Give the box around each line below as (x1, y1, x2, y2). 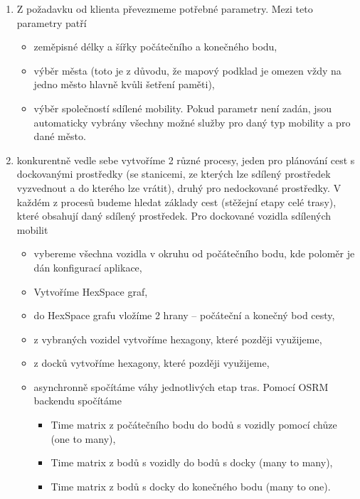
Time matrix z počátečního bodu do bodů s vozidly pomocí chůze (51, 417, 337, 432)
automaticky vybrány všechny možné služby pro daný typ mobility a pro (33, 114, 351, 129)
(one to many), (51, 431, 116, 446)
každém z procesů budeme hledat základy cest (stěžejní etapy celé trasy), (16, 194, 337, 209)
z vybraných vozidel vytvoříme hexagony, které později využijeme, (33, 331, 322, 346)
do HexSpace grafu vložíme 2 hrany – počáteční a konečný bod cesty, (33, 308, 335, 323)
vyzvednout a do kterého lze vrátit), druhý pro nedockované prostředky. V (16, 180, 342, 195)
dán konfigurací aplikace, (33, 259, 142, 274)
